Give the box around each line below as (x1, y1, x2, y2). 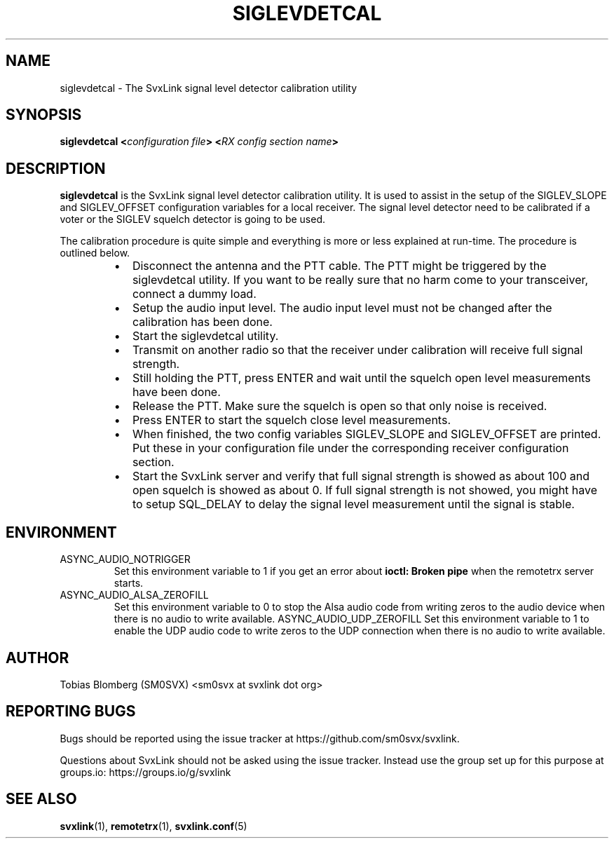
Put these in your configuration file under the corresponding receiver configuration (132, 441, 569, 456)
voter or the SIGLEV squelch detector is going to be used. (60, 213, 326, 226)
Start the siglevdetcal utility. (132, 329, 279, 343)
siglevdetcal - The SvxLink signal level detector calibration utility (60, 81, 357, 94)
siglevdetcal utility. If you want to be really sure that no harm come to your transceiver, (132, 273, 589, 287)
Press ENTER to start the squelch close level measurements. (132, 413, 451, 428)
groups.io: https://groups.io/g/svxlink (60, 765, 231, 778)
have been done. (132, 385, 221, 400)
